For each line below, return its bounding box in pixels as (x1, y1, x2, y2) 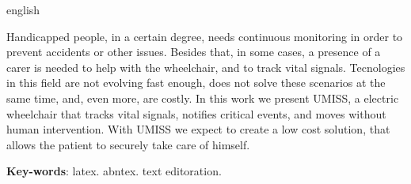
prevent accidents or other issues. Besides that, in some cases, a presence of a (6, 43, 381, 60)
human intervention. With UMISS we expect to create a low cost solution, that (6, 121, 390, 137)
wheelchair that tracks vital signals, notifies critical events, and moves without (6, 105, 386, 122)
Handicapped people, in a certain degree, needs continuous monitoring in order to (6, 28, 403, 44)
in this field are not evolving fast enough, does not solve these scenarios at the (6, 74, 386, 91)
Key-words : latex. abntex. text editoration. (6, 163, 222, 179)
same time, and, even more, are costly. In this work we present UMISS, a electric (6, 89, 399, 106)
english (6, 2, 40, 17)
